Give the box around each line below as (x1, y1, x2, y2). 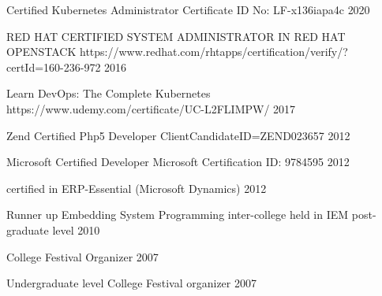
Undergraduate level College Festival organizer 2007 (6, 275, 257, 291)
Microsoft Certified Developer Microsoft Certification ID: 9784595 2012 (6, 154, 350, 170)
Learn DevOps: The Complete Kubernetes (6, 85, 211, 102)
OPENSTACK (6, 43, 77, 60)
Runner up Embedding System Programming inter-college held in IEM (6, 206, 349, 223)
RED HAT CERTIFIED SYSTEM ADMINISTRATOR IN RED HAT (6, 28, 346, 44)
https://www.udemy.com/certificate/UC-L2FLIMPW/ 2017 (6, 100, 296, 117)
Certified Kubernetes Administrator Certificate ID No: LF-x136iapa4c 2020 (6, 2, 370, 17)
